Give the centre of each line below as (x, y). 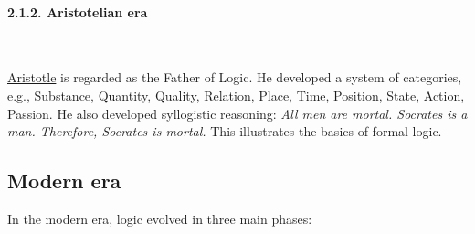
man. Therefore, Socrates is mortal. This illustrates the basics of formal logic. (225, 131)
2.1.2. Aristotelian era (78, 11)
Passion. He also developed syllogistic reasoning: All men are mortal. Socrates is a (237, 113)
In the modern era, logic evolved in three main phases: (160, 218)
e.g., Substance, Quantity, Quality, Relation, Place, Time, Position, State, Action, (236, 95)
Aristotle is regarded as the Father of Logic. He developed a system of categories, (235, 77)
